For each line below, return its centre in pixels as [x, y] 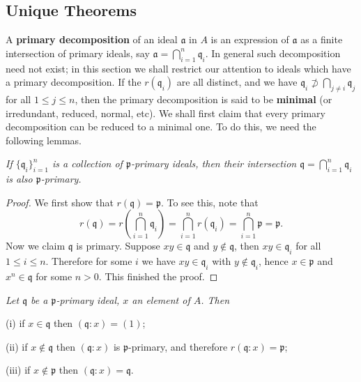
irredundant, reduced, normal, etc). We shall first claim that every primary [166, 113]
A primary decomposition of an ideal [92, 39]
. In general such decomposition [273, 53]
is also [19, 179]
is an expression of [250, 39]
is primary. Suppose [118, 246]
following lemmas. [44, 140]
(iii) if [18, 370]
